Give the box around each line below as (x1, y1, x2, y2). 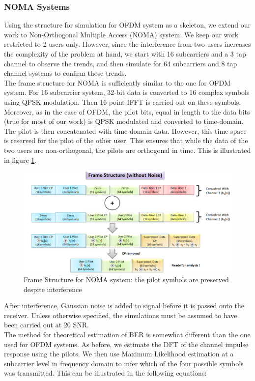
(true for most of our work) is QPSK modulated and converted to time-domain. (4, 116, 244, 126)
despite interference (24, 284, 82, 294)
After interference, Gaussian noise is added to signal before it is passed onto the (4, 300, 244, 311)
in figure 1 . (4, 154, 37, 165)
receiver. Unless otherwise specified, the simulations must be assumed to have (4, 310, 237, 320)
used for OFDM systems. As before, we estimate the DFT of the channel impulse (4, 339, 249, 349)
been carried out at (4, 320, 62, 330)
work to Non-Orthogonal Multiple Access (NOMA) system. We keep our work (4, 29, 239, 39)
